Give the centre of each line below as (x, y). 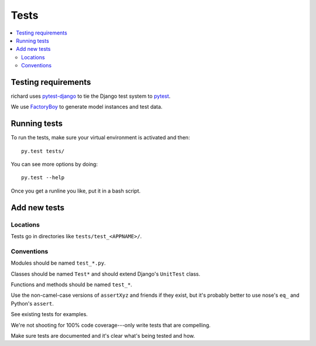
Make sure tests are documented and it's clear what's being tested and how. (103, 335)
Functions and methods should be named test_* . (72, 285)
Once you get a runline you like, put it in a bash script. (76, 191)
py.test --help (43, 178)
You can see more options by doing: (54, 165)
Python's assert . (32, 303)
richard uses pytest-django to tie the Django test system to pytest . (91, 96)
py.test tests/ (43, 151)
